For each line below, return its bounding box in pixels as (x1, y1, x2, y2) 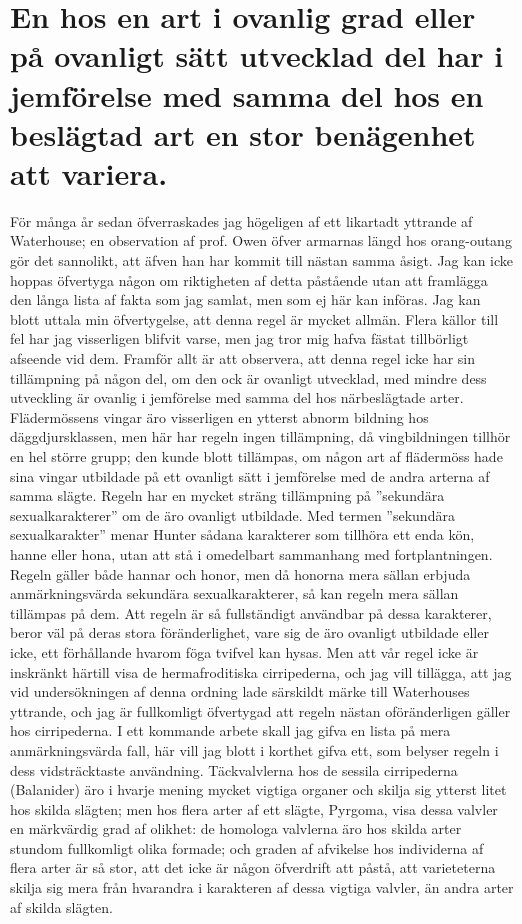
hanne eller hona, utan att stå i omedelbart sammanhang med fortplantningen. (10, 543, 493, 564)
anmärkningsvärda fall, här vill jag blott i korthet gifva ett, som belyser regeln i (10, 739, 499, 760)
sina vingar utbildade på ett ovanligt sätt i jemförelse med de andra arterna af (10, 465, 490, 486)
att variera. (10, 152, 168, 193)
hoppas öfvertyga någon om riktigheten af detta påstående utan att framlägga (10, 269, 488, 290)
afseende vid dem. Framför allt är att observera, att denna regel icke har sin (10, 348, 476, 369)
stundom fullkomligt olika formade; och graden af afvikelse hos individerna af (10, 837, 484, 858)
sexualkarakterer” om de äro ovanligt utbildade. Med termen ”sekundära (10, 504, 455, 525)
